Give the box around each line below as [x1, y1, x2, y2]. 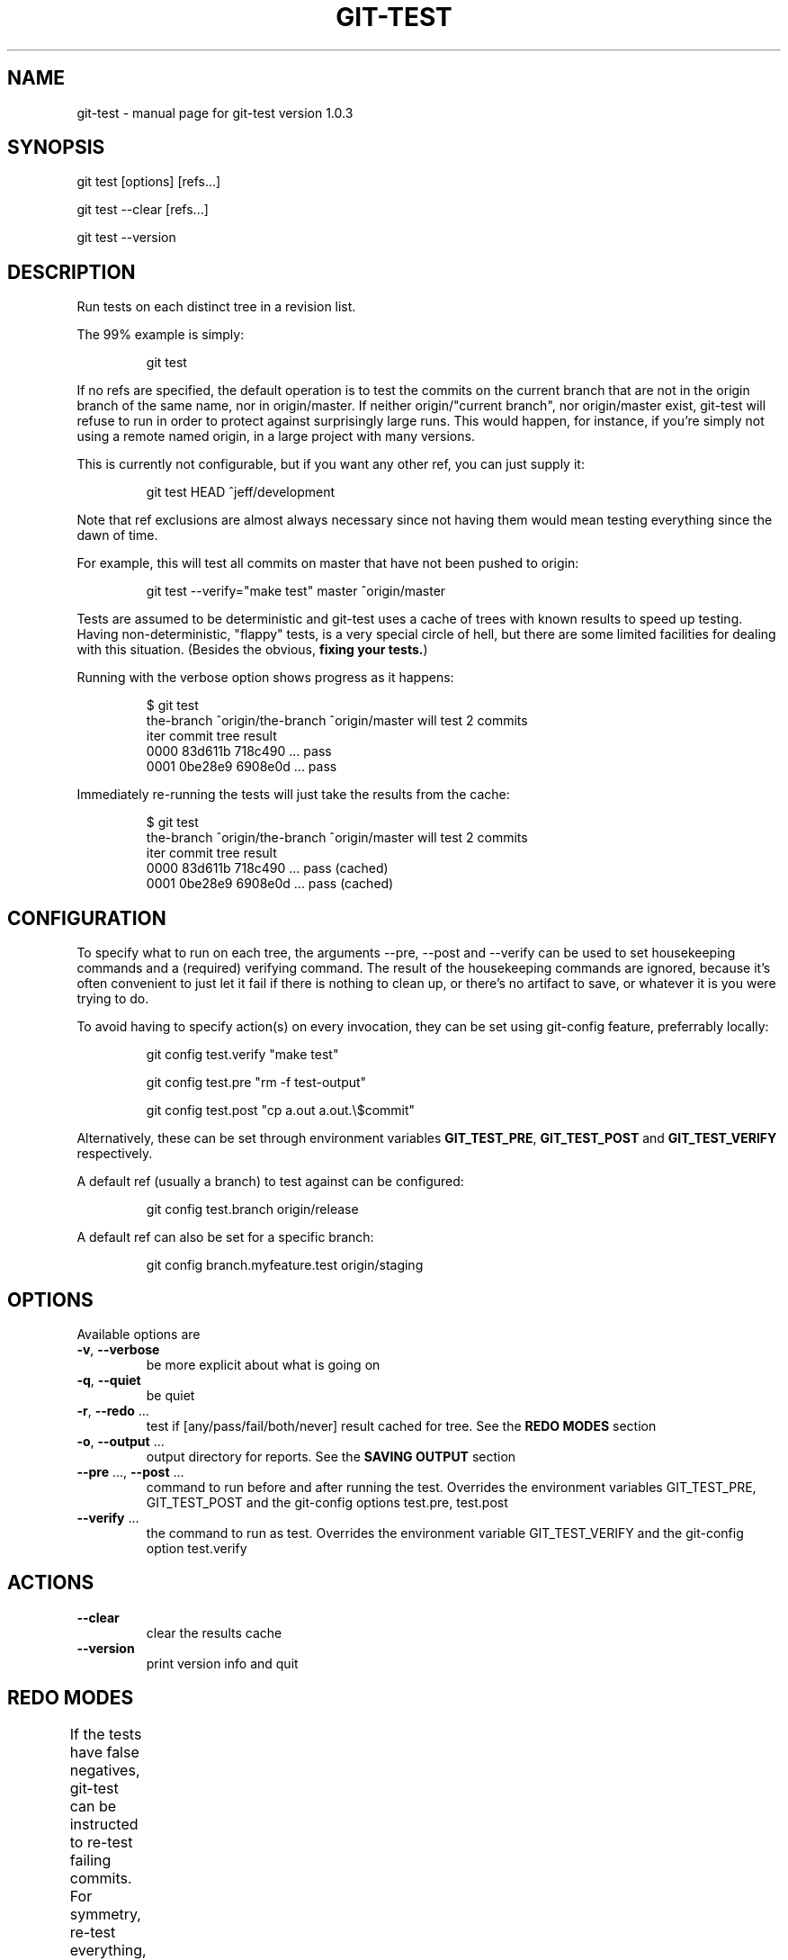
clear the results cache [146, 1624, 282, 1641]
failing [69, 1850, 112, 1869]
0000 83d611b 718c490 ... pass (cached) [146, 860, 389, 877]
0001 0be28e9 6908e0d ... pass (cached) [146, 876, 394, 892]
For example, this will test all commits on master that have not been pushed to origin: [76, 555, 579, 571]
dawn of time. [76, 527, 158, 544]
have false [69, 1742, 139, 1761]
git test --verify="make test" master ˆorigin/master [146, 583, 446, 599]
